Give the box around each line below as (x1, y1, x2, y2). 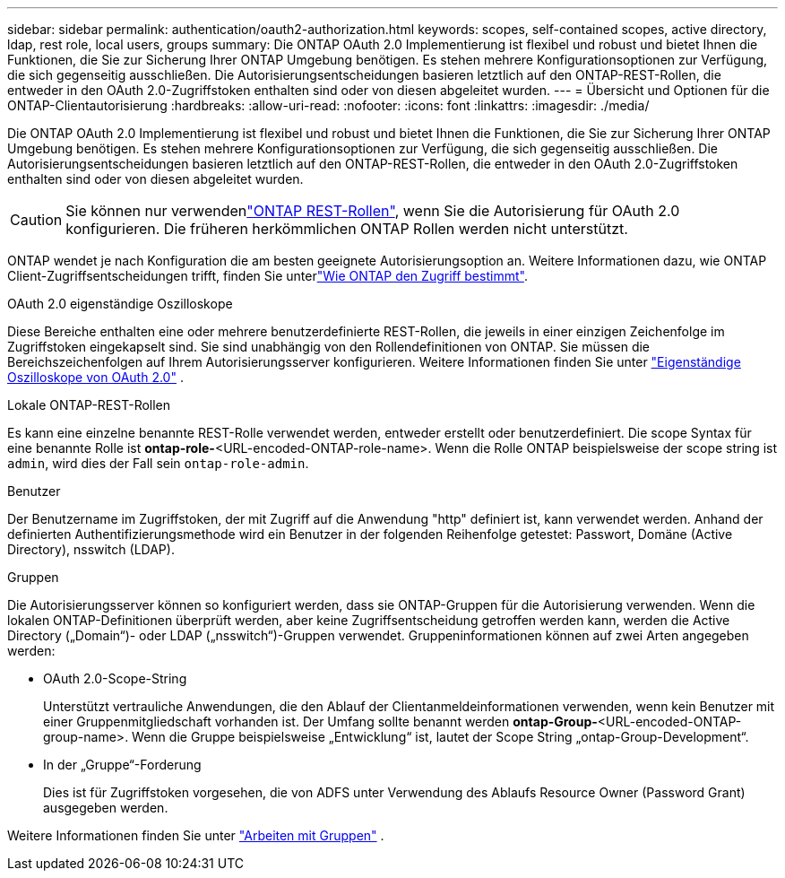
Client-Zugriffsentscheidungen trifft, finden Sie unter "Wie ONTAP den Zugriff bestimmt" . (7, 268, 528, 283)
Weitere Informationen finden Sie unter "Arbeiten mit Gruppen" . (7, 828, 384, 843)
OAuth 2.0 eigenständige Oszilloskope (7, 296, 233, 311)
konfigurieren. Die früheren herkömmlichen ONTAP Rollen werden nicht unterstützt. (65, 220, 628, 238)
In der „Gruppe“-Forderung (43, 757, 202, 772)
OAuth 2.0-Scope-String (43, 671, 187, 686)
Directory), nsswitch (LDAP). (7, 542, 175, 557)
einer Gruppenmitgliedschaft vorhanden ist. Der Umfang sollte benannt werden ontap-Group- (43, 714, 598, 729)
